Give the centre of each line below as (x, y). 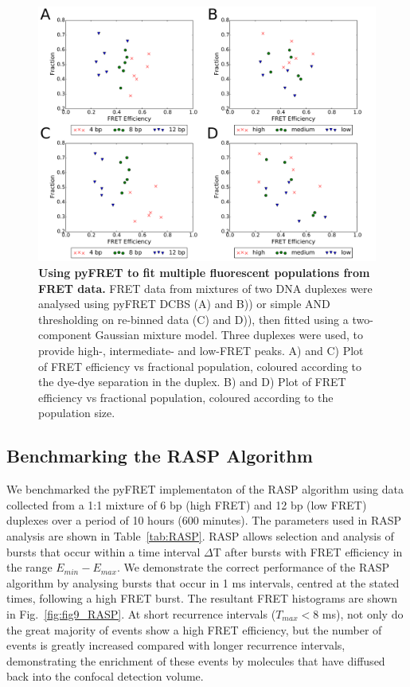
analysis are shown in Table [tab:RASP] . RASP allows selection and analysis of (200, 536)
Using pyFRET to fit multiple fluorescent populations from (204, 273)
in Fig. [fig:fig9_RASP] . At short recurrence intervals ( (141, 613)
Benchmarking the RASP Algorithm (160, 456)
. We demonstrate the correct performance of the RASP (253, 567)
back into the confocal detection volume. (105, 676)
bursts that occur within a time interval (103, 551)
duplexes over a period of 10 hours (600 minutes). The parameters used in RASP (204, 520)
